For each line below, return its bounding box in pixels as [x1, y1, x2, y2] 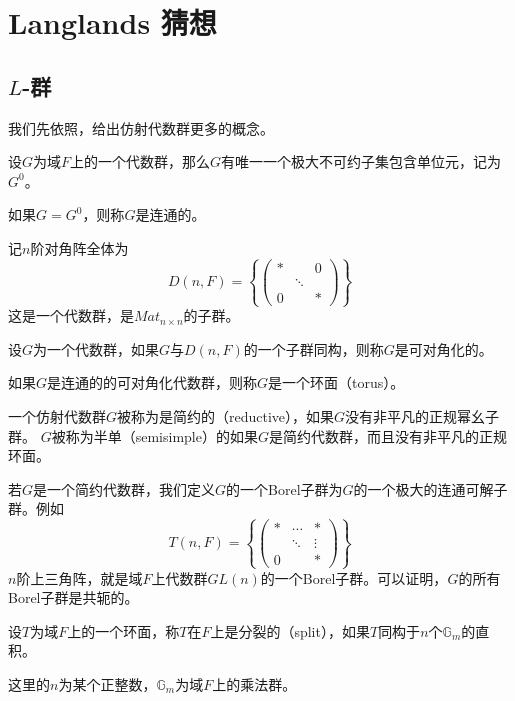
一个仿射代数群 [8, 405, 106, 426]
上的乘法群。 [212, 673, 297, 694]
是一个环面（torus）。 [268, 372, 405, 393]
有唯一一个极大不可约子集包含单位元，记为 [221, 151, 502, 172]
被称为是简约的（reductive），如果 [117, 405, 335, 426]
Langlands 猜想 [8, 2, 217, 43]
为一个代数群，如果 [33, 338, 160, 359]
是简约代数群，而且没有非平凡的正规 [268, 425, 507, 446]
